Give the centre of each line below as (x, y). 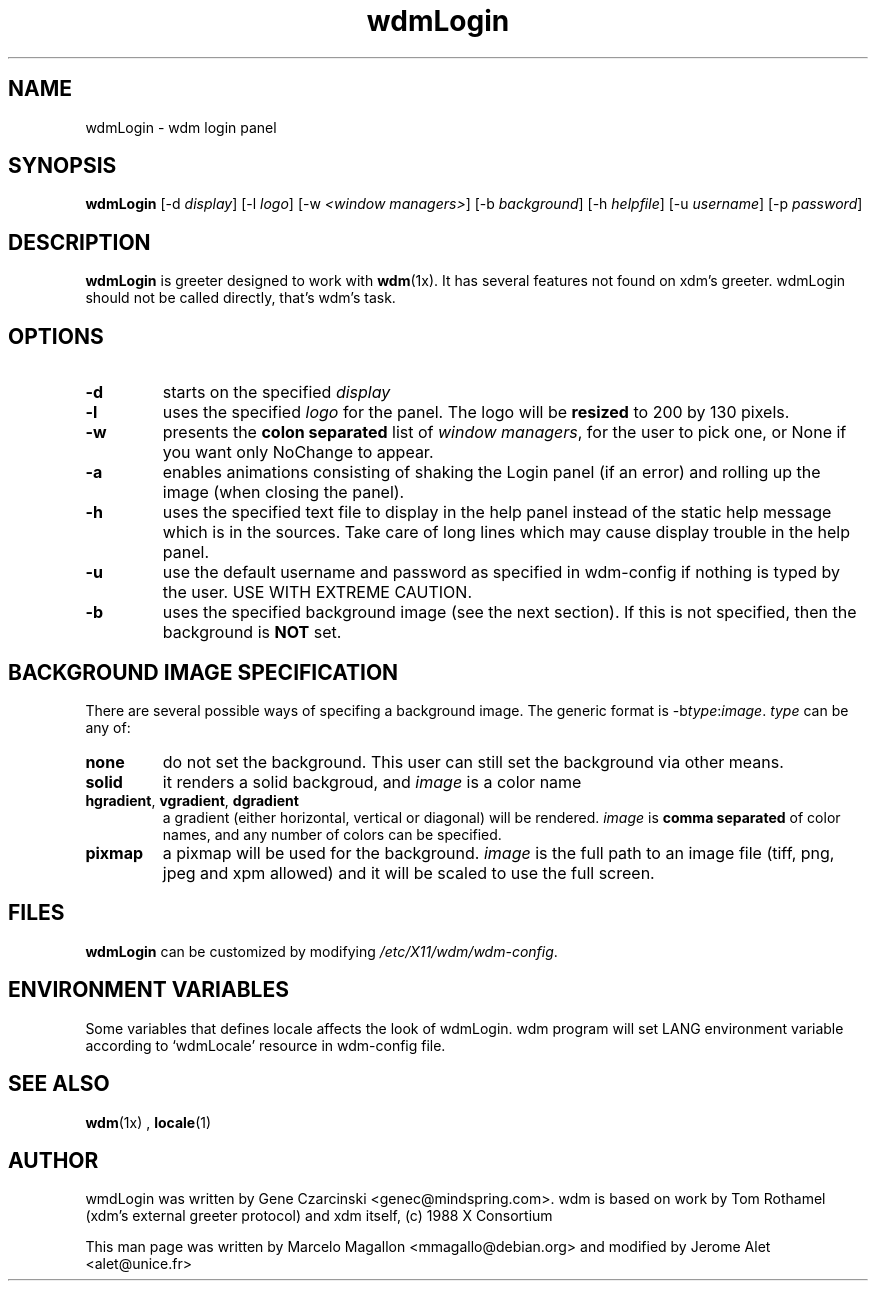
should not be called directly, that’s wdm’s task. (240, 298)
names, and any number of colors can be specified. (332, 834)
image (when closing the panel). (283, 492)
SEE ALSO (59, 1084)
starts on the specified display (276, 392)
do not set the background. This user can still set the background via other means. (473, 761)
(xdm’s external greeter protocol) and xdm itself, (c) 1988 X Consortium (319, 1216)
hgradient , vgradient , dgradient (192, 800)
